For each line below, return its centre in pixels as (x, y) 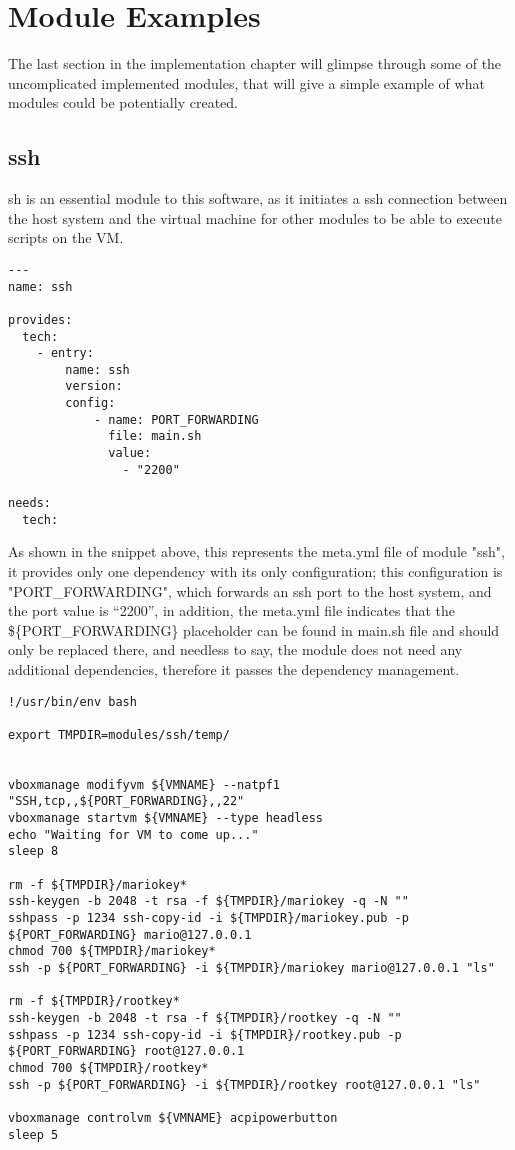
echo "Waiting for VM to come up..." (133, 834)
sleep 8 (33, 851)
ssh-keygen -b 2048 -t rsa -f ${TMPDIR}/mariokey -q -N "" (208, 901)
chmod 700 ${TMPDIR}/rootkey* (108, 1067)
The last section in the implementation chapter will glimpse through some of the (255, 63)
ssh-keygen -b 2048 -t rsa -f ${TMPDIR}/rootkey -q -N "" (205, 1018)
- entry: (65, 353)
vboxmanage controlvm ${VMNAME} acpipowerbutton (173, 1117)
